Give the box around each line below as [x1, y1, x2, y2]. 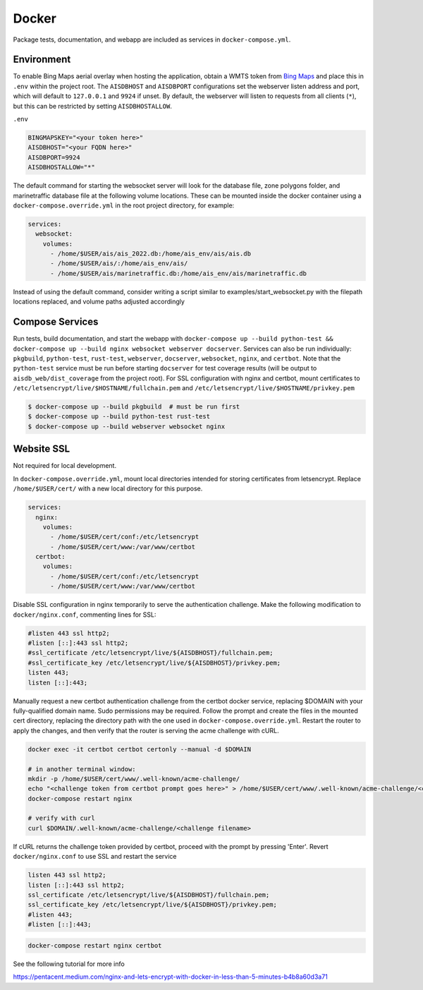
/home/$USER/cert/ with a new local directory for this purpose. [13, 484, 203, 493]
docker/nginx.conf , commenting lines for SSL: [13, 610, 157, 619]
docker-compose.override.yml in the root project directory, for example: [13, 201, 235, 210]
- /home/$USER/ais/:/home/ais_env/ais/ [50, 260, 188, 267]
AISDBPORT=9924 [27, 153, 80, 162]
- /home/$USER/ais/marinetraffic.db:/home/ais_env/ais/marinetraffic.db [50, 269, 307, 277]
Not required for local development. [13, 461, 116, 470]
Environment [13, 54, 71, 66]
